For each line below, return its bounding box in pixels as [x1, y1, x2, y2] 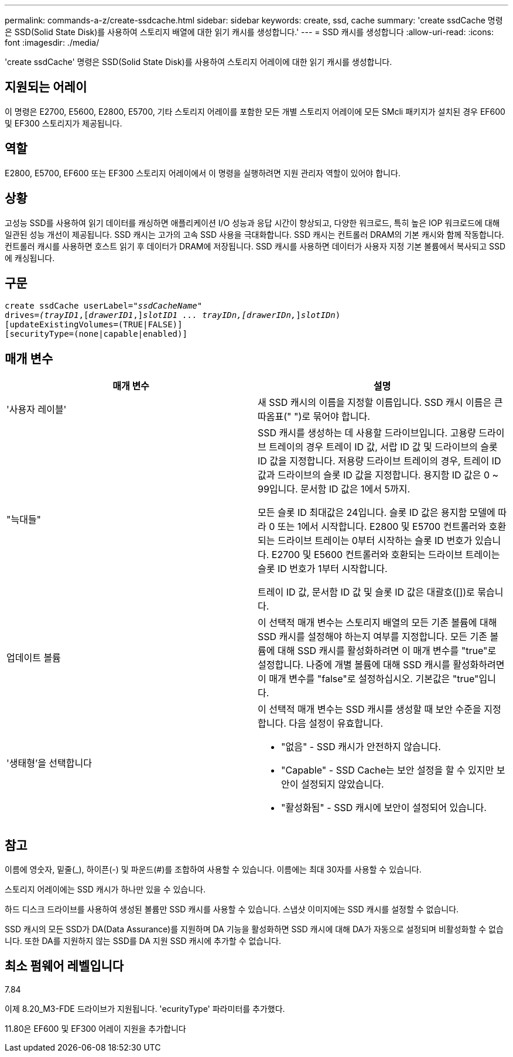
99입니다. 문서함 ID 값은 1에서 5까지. [258, 483, 411, 495]
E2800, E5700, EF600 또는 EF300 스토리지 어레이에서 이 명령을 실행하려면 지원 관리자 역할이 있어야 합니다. [5, 167, 401, 178]
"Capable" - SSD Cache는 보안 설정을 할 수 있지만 [281, 764, 494, 776]
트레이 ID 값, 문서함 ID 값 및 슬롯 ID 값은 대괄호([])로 [258, 586, 475, 598]
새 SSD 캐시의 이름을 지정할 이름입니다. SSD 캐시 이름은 [258, 396, 492, 409]
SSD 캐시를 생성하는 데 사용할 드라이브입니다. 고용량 [258, 427, 476, 439]
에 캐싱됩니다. [5, 252, 55, 263]
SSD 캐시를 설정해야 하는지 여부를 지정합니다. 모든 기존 [258, 631, 488, 643]
